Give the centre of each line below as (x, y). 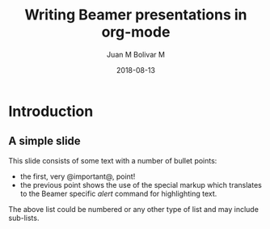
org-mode (136, 32)
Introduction (51, 111)
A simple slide (44, 141)
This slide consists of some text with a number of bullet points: (113, 160)
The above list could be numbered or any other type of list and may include (133, 209)
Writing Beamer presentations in (136, 15)
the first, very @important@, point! (78, 176)
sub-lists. (24, 218)
